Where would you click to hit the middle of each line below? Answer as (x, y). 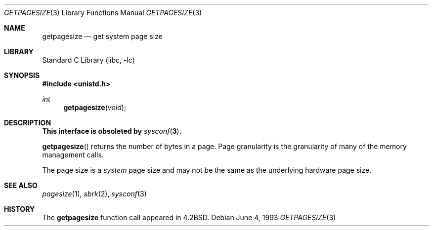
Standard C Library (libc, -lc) (88, 60)
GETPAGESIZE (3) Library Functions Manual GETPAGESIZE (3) (103, 13)
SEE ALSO (21, 185)
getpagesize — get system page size (102, 36)
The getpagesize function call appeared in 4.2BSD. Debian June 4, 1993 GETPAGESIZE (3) (189, 217)
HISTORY (20, 209)
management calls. (73, 155)
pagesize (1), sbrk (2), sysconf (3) (94, 194)
